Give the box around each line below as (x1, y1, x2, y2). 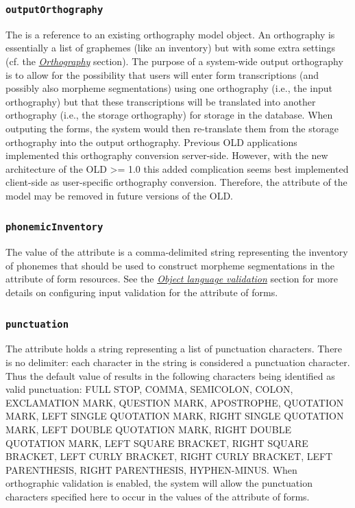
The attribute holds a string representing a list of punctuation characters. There (5, 341, 343, 356)
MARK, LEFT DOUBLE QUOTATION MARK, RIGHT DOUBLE (5, 422, 292, 436)
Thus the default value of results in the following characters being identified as (5, 368, 335, 383)
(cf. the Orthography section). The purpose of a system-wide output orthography (5, 53, 343, 68)
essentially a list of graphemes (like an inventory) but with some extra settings (5, 40, 335, 55)
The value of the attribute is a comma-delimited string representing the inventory (5, 245, 348, 259)
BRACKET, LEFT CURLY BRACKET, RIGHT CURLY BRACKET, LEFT (5, 449, 333, 463)
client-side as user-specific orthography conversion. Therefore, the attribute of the (5, 175, 347, 189)
